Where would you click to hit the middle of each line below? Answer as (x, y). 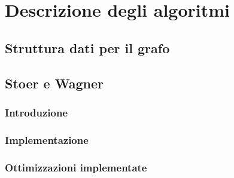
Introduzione (37, 112)
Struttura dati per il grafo (87, 47)
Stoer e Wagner (54, 83)
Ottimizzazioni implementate (76, 167)
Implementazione (47, 139)
